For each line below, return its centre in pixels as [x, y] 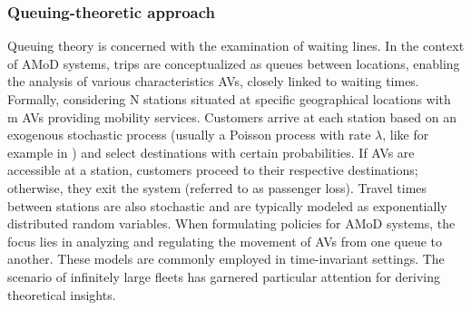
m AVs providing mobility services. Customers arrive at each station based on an [232, 116]
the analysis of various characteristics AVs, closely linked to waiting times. [213, 81]
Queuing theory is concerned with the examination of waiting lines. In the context [236, 46]
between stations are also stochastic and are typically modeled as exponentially [227, 205]
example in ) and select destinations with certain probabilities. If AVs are [211, 152]
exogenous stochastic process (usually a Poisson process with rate [189, 135]
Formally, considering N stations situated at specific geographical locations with [229, 99]
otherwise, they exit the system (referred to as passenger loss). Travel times [217, 187]
